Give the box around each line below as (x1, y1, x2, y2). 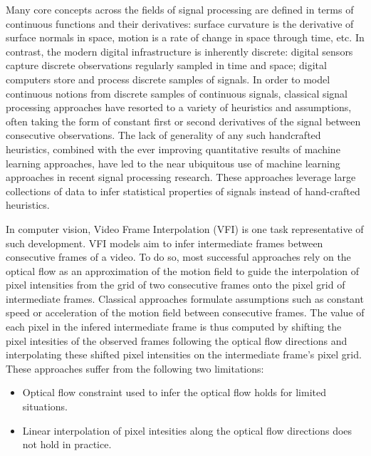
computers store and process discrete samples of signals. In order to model (6, 71, 330, 86)
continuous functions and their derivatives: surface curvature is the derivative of (6, 16, 354, 31)
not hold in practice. (22, 437, 112, 452)
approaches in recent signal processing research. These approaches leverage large (6, 170, 356, 185)
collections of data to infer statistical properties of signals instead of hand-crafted (6, 183, 360, 198)
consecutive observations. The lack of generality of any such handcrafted (6, 128, 321, 142)
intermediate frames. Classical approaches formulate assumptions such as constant (6, 291, 364, 306)
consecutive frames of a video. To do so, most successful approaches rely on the (6, 249, 351, 264)
